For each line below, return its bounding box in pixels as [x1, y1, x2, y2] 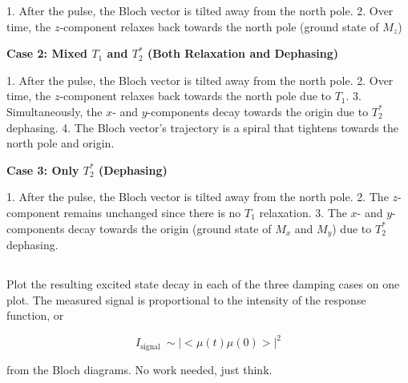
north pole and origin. [6, 135, 115, 151]
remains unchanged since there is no [63, 204, 241, 220]
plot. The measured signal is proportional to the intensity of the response [6, 291, 366, 308]
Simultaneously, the [6, 103, 103, 119]
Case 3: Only [6, 161, 79, 178]
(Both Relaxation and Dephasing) [147, 45, 339, 62]
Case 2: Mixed [6, 45, 88, 62]
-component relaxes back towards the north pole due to [59, 87, 331, 104]
